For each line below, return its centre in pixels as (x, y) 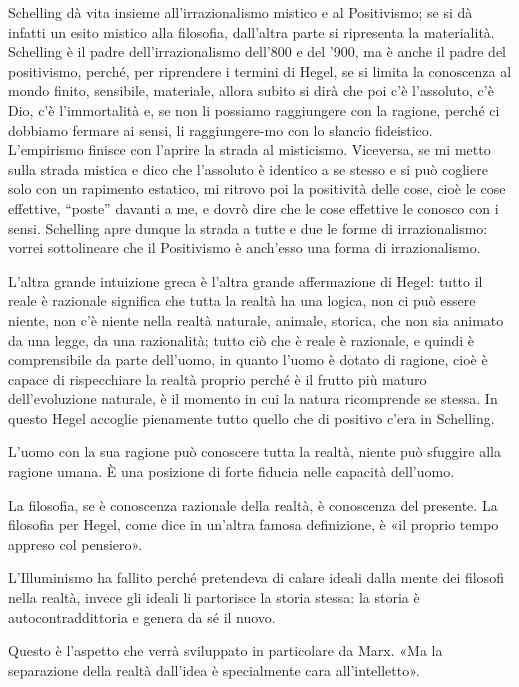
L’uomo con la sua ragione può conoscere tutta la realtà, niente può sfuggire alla (254, 451)
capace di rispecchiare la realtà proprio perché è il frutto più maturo (217, 378)
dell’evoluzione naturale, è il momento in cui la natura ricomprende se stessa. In (253, 398)
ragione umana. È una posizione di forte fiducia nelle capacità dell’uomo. (231, 471)
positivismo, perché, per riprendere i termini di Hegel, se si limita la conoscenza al (260, 70)
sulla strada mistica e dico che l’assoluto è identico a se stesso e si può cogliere (248, 168)
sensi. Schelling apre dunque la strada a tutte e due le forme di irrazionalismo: (248, 227)
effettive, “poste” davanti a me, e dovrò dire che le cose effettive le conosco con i (253, 207)
